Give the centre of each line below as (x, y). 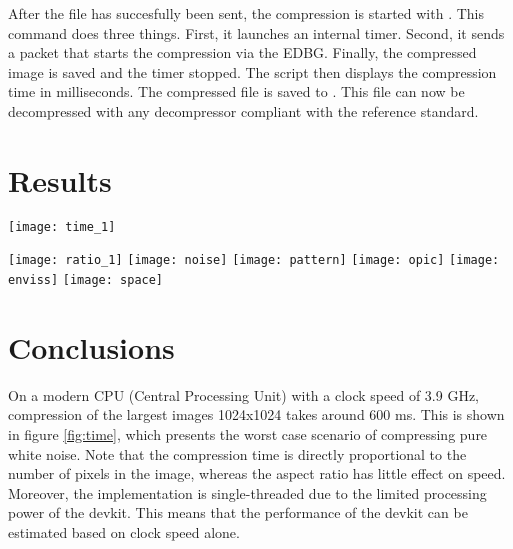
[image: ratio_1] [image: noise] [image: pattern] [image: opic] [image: (254, 260)
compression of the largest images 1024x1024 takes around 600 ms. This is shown (256, 414)
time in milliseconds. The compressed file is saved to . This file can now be (236, 91)
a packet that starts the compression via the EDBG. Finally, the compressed (242, 52)
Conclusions (91, 346)
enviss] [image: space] (86, 280)
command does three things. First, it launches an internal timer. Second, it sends (256, 32)
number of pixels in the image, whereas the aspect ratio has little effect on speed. (257, 473)
